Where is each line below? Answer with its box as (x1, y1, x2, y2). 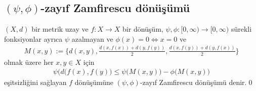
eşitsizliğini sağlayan (4, 77, 67, 87)
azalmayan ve (71, 33, 113, 44)
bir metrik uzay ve (31, 24, 89, 34)
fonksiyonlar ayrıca (4, 33, 63, 44)
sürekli (231, 24, 252, 34)
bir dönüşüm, (122, 24, 163, 34)
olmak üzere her (4, 56, 54, 67)
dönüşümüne (74, 77, 114, 87)
